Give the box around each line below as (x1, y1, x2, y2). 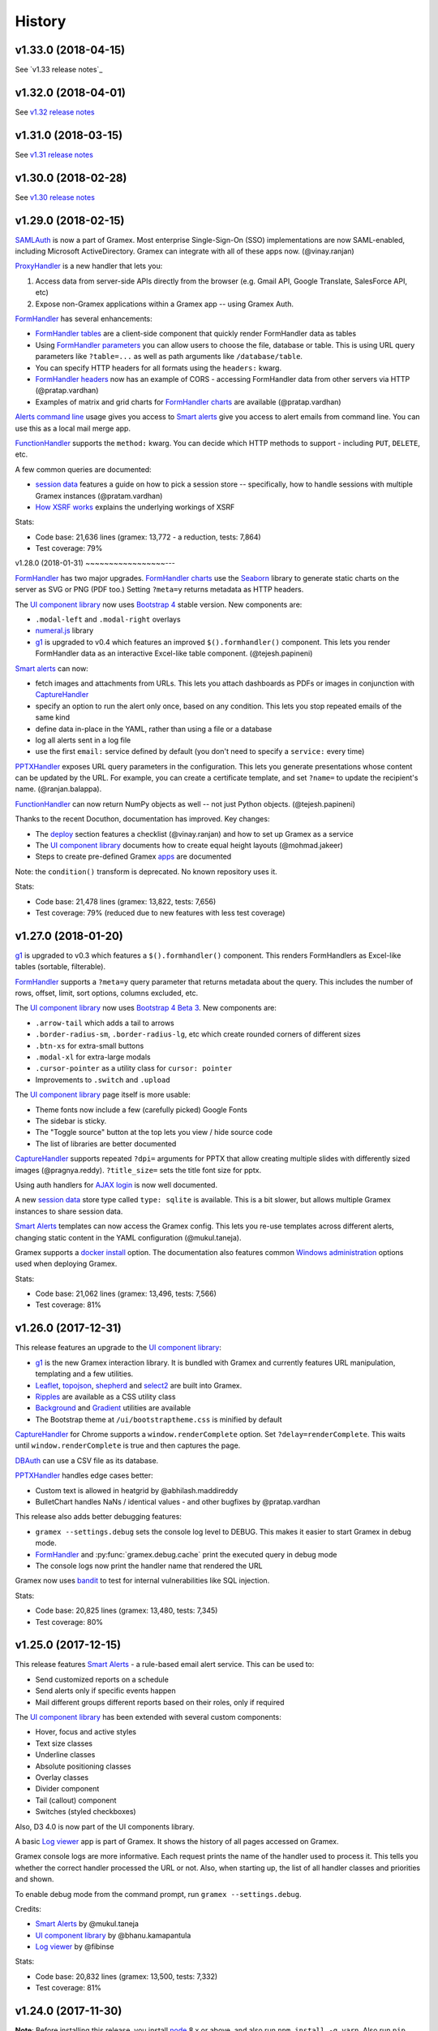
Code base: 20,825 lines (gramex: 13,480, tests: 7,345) (35, 1605, 218, 1616)
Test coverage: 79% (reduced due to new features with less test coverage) (35, 908, 286, 917)
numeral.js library (35, 626, 94, 635)
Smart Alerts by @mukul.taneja (35, 1919, 140, 1929)
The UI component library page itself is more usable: (15, 1089, 191, 1100)
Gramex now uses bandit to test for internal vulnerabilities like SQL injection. (15, 1576, 270, 1586)
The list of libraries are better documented (35, 1138, 177, 1149)
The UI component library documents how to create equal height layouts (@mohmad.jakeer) (35, 841, 344, 851)
